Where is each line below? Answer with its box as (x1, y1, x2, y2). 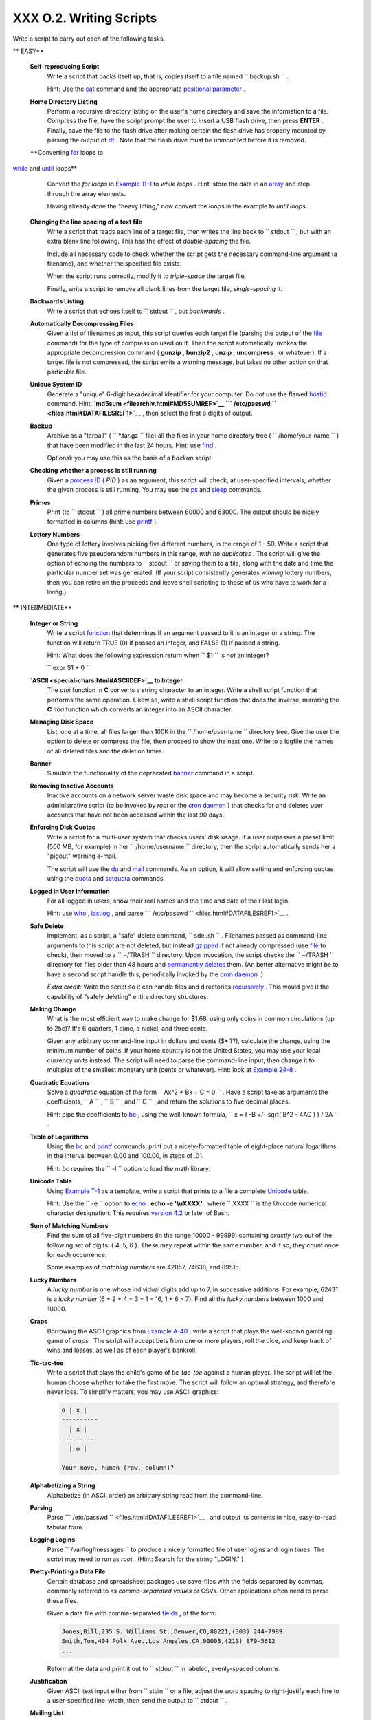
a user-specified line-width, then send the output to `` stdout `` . (47, 1696, 228, 1704)
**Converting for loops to (30, 149, 104, 157)
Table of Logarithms (30, 1132, 89, 1141)
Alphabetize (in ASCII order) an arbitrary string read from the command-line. (47, 1491, 264, 1499)
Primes (30, 498, 51, 506)
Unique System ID (30, 380, 82, 389)
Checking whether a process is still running (30, 466, 157, 475)
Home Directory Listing (30, 97, 98, 106)
